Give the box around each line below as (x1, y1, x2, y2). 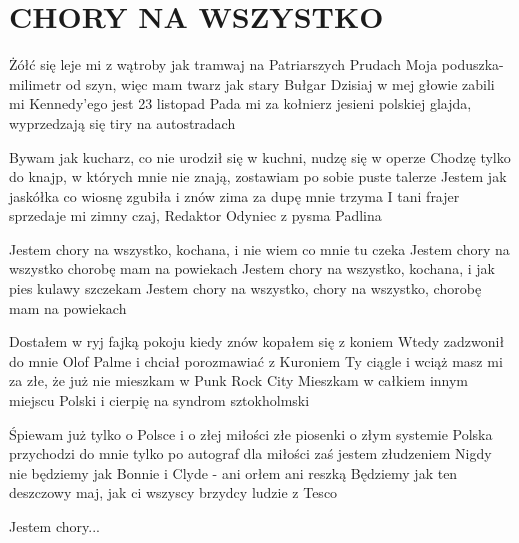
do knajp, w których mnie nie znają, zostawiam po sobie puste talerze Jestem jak (9, 166, 507, 187)
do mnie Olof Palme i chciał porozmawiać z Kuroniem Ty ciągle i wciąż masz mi (9, 350, 503, 371)
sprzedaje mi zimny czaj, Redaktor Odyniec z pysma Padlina (9, 205, 382, 226)
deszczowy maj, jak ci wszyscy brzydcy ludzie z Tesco (9, 482, 338, 503)
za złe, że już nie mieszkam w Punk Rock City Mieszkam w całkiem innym (9, 370, 469, 391)
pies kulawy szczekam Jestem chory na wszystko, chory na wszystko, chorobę (9, 278, 482, 299)
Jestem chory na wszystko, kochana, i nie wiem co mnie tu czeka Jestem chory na (9, 238, 510, 259)
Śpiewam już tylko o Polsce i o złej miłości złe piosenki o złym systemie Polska (9, 423, 493, 444)
